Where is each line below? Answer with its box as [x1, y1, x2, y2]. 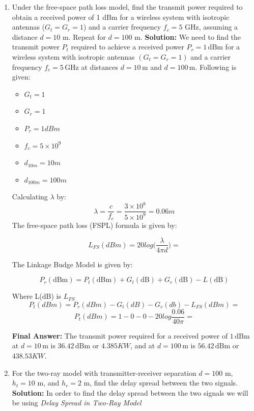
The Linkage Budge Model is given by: [12, 259, 133, 269]
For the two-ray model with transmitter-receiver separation [12, 367, 196, 378]
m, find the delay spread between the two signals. [83, 377, 238, 388]
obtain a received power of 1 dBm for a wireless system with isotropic [12, 11, 230, 22]
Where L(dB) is [12, 291, 61, 301]
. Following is [195, 61, 237, 72]
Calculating [12, 191, 48, 202]
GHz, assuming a [185, 21, 238, 32]
